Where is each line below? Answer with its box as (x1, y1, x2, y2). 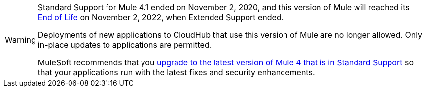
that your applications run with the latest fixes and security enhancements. (37, 67, 315, 77)
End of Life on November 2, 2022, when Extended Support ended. (37, 12, 284, 22)
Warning (5, 35, 36, 45)
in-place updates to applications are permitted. (37, 40, 212, 50)
